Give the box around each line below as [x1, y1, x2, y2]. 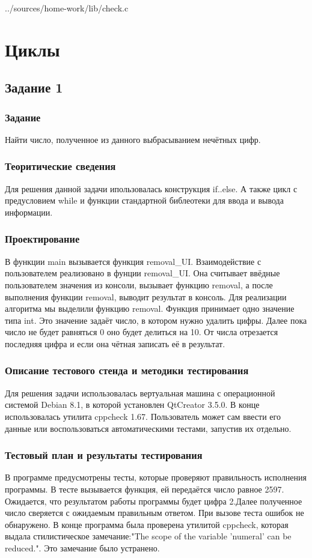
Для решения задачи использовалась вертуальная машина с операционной [5, 386, 275, 399]
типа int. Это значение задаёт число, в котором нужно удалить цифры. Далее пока [5, 314, 307, 326]
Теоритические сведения [5, 159, 116, 174]
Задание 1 [5, 78, 63, 97]
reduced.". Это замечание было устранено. [5, 541, 160, 554]
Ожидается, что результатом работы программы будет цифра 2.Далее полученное [5, 494, 302, 507]
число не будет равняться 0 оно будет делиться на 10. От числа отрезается [5, 326, 278, 338]
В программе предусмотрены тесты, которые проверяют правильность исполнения [5, 471, 307, 484]
